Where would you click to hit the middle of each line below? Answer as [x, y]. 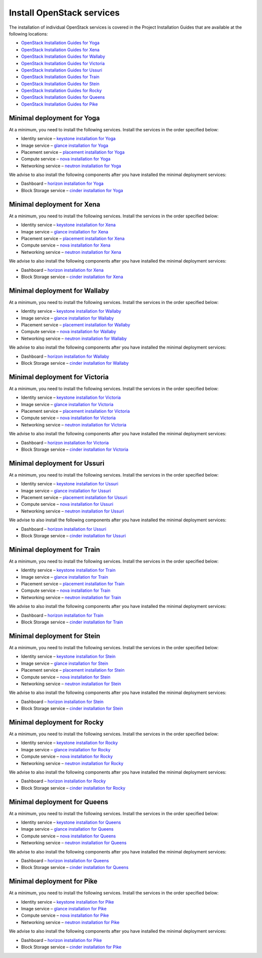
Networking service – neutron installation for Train [71, 597]
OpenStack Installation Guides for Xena [60, 50]
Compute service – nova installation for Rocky [67, 757]
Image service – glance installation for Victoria [67, 404]
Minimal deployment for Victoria [59, 377]
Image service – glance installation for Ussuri [66, 491]
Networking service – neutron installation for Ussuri [73, 511]
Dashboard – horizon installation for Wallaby [65, 356]
